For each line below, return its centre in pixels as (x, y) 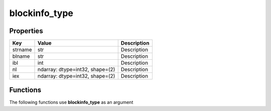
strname (22, 50)
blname (21, 56)
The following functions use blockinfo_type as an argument (71, 102)
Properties (26, 31)
